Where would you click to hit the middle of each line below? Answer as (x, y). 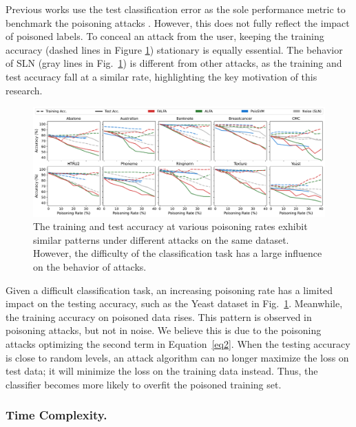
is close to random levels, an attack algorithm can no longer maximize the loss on (177, 357)
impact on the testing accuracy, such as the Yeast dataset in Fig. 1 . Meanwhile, (174, 303)
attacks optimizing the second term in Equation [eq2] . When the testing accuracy (178, 343)
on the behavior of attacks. (90, 266)
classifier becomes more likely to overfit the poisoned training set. (144, 384)
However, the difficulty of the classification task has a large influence (178, 253)
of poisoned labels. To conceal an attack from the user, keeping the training (165, 36)
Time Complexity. (56, 415)
